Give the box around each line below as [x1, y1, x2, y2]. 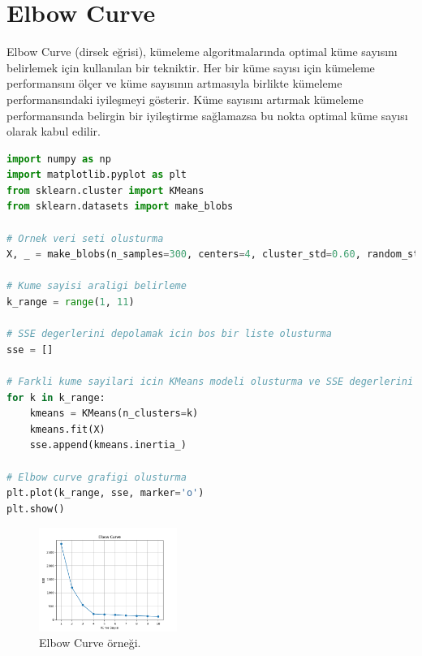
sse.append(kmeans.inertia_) [29, 439, 187, 451]
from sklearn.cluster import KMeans [6, 184, 205, 196]
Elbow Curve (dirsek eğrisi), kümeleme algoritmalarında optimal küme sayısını [6, 43, 398, 60]
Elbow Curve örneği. [39, 634, 141, 651]
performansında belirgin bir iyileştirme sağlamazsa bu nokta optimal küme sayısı [6, 106, 408, 123]
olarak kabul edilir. [6, 123, 101, 140]
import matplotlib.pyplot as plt [6, 169, 187, 181]
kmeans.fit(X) [29, 423, 105, 435]
